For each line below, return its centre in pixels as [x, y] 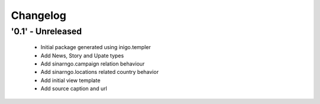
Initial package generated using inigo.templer [96, 47]
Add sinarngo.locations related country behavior [100, 72]
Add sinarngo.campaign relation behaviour [93, 64]
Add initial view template [71, 80]
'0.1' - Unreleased [47, 31]
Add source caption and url [74, 89]
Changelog [39, 15]
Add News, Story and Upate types [82, 56]
